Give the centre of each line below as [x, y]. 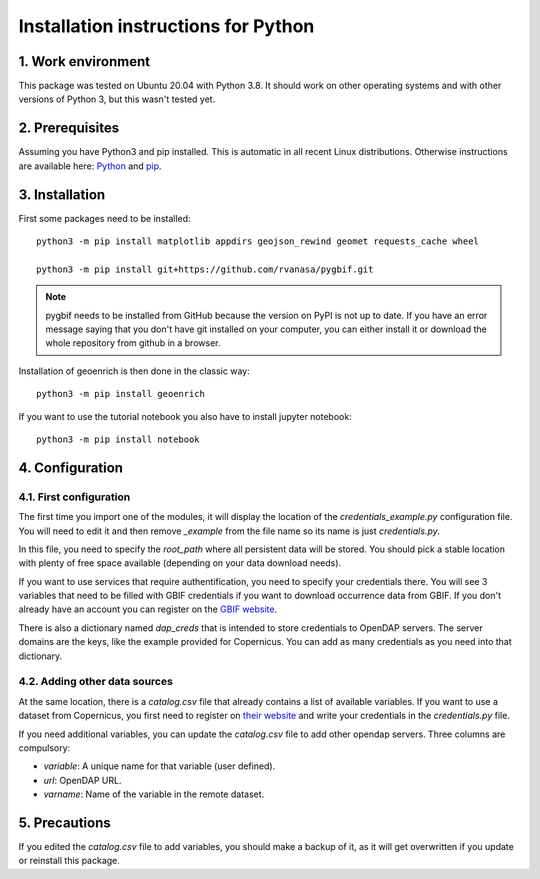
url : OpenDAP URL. [82, 780]
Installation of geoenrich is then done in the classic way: [134, 371]
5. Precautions [64, 822]
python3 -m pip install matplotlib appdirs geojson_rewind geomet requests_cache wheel [258, 241]
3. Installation [62, 194]
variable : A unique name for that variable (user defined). [159, 766]
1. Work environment [84, 61]
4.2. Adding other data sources [96, 682]
